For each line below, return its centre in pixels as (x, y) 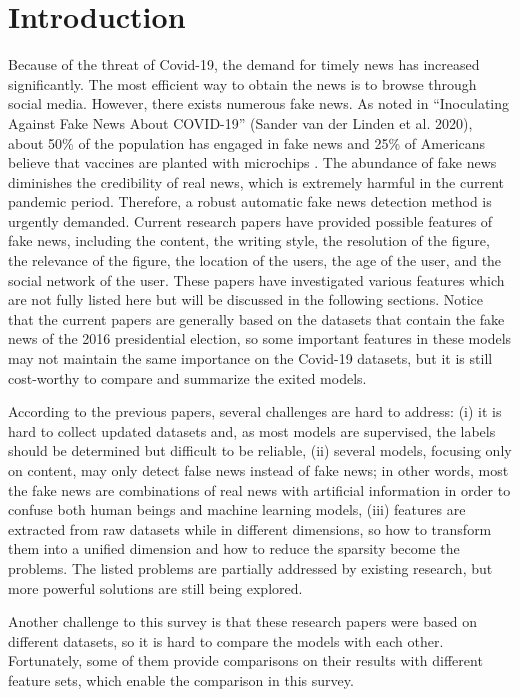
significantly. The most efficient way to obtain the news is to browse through (242, 83)
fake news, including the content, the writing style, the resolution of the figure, (249, 240)
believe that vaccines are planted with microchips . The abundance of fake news (252, 162)
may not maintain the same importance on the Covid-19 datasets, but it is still (250, 358)
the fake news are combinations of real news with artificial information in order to (259, 489)
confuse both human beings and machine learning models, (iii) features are (237, 509)
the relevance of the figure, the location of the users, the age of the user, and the (255, 260)
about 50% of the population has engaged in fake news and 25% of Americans (247, 142)
